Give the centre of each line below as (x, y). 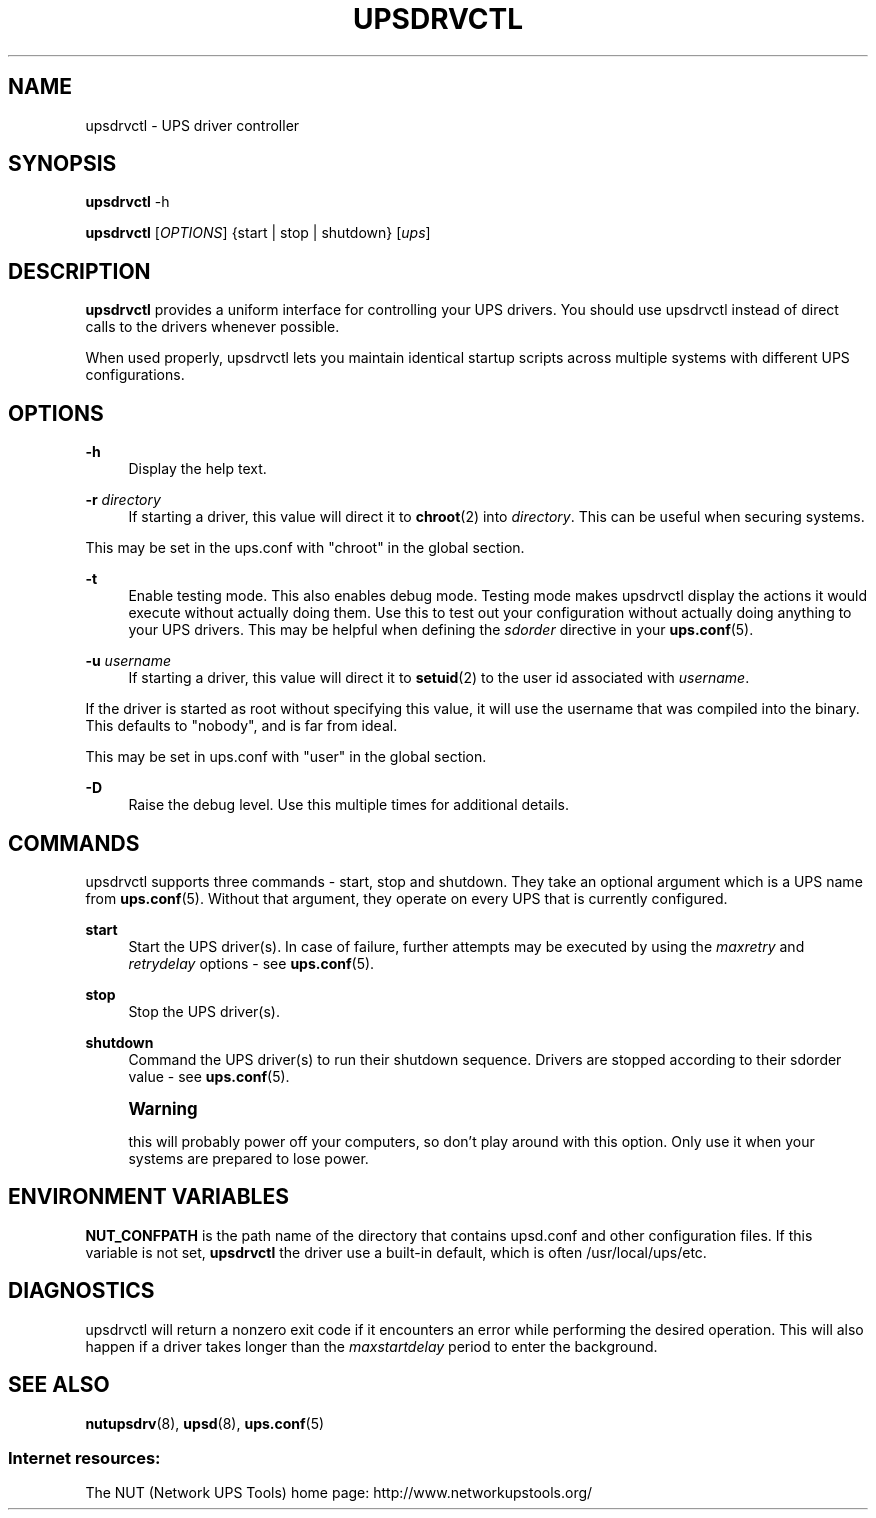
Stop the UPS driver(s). (204, 1011)
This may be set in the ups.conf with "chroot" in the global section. (305, 548)
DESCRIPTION (79, 271)
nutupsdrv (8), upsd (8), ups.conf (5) (205, 1423)
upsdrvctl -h (127, 202)
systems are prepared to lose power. (248, 1158)
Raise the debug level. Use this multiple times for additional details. (348, 805)
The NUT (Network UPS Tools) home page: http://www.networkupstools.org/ (339, 1493)
